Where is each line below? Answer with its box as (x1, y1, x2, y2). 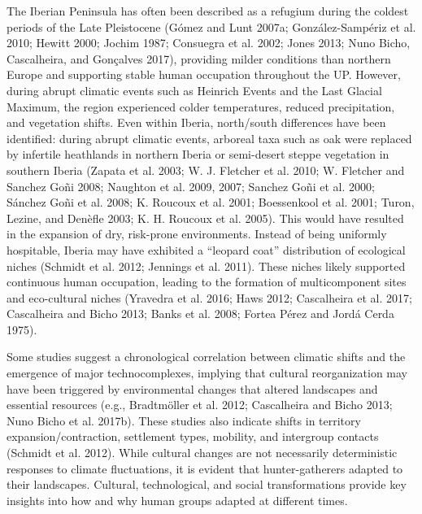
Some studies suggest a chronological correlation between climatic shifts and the (7, 348, 406, 365)
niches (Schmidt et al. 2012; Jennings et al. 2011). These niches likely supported (7, 257, 406, 274)
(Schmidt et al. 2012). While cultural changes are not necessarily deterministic (7, 444, 398, 461)
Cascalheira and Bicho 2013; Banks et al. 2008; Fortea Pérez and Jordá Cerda (7, 305, 394, 322)
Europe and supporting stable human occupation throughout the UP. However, (7, 66, 401, 83)
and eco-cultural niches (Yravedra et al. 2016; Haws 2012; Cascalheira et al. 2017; (7, 289, 412, 306)
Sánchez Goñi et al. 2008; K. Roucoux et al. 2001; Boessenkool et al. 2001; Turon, (7, 194, 415, 211)
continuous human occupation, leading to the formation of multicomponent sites (7, 273, 407, 290)
